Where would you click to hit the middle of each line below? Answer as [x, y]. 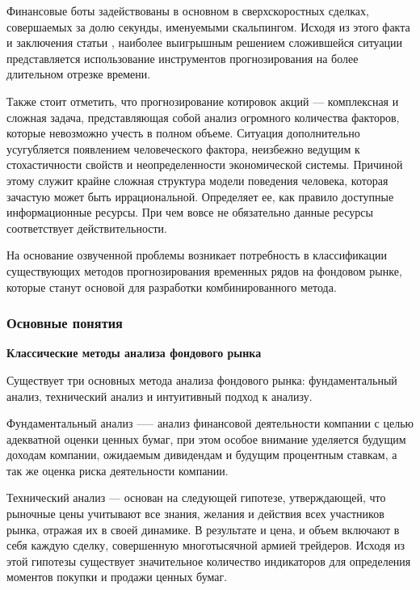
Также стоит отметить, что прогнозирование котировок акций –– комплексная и [203, 101]
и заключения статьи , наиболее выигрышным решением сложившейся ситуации [205, 42]
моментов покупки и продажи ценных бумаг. [117, 577]
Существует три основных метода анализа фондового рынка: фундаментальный [202, 379]
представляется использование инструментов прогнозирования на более [183, 58]
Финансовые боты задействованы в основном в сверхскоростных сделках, [188, 11]
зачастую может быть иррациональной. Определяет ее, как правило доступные [200, 196]
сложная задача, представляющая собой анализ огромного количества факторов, [203, 117]
